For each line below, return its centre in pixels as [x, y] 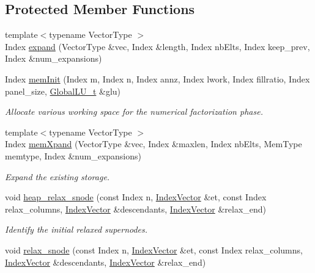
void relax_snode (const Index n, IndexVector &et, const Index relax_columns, [154, 249]
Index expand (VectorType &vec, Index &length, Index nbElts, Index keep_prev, [157, 46]
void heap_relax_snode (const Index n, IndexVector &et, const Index [136, 197]
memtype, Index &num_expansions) [73, 155]
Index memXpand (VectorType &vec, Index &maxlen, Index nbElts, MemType [154, 144]
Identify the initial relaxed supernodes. [76, 229]
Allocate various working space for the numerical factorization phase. [134, 111]
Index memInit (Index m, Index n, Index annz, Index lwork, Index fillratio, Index [157, 78]
